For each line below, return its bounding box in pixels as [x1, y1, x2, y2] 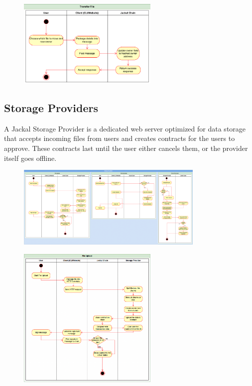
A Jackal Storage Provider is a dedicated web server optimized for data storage [4, 123, 246, 133]
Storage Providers [4, 100, 99, 115]
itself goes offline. [4, 152, 57, 163]
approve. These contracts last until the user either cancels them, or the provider [4, 142, 248, 153]
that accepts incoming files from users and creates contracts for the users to [4, 133, 235, 143]
